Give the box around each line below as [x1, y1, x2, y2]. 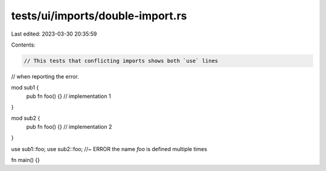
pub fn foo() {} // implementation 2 [26, 123, 112, 130]
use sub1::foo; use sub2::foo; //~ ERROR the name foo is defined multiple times [11, 145, 208, 152]
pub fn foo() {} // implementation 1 [26, 92, 111, 100]
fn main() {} [11, 156, 40, 164]
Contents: [11, 41, 36, 48]
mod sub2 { [11, 115, 40, 122]
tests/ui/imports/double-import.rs [11, 9, 187, 22]
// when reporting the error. [11, 73, 80, 80]
